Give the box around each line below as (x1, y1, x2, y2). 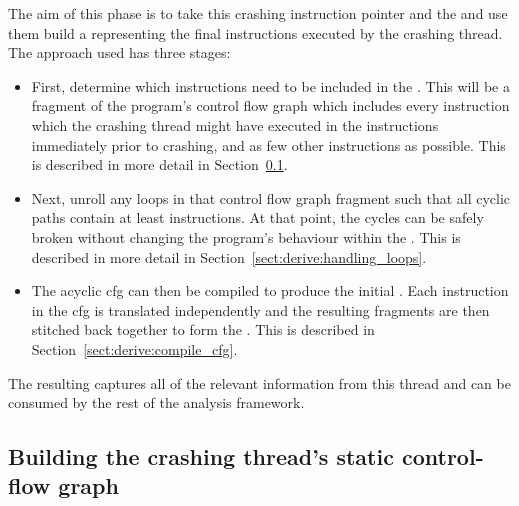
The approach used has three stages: (8, 42, 231, 63)
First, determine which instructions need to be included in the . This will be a (31, 75, 510, 96)
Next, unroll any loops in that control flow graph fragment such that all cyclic (31, 187, 511, 208)
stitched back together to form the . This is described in (31, 319, 375, 340)
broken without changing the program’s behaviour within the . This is (31, 226, 461, 247)
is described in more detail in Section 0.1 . (31, 154, 288, 175)
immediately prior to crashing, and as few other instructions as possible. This (31, 134, 506, 155)
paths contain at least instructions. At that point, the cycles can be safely (31, 207, 484, 228)
